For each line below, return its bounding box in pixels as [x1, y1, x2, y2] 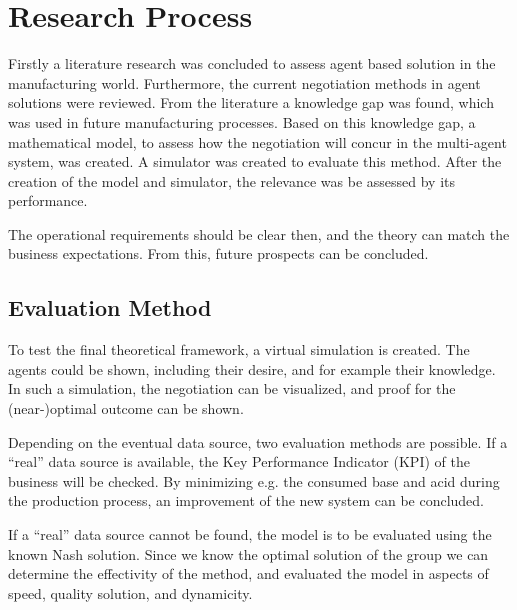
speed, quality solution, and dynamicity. [8, 582, 253, 603]
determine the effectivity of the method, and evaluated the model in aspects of [8, 563, 489, 584]
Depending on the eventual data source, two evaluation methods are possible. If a [8, 431, 508, 452]
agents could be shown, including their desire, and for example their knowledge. [8, 358, 496, 379]
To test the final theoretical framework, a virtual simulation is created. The [8, 339, 470, 360]
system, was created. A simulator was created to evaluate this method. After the [8, 151, 502, 172]
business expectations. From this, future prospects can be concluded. [8, 243, 429, 264]
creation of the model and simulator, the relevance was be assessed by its [8, 170, 456, 191]
